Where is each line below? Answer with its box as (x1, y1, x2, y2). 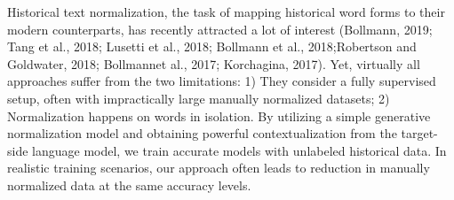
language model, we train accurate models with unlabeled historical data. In (32, 141, 447, 159)
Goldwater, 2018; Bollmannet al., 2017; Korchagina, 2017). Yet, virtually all (7, 54, 420, 73)
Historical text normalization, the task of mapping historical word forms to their (7, 3, 445, 20)
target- (401, 124, 438, 142)
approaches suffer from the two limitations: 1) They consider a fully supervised (7, 72, 436, 90)
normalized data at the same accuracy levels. (7, 175, 251, 194)
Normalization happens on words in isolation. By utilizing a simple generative (7, 106, 431, 125)
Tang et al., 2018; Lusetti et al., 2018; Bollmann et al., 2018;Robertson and (7, 37, 417, 56)
